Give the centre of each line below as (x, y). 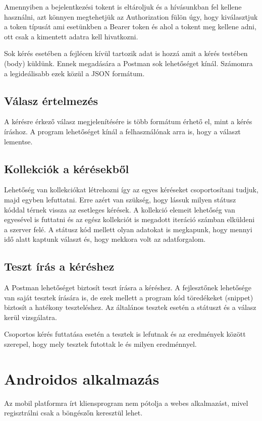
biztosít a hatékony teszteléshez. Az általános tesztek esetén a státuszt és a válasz (130, 307)
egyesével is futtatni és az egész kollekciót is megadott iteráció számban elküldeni (129, 219)
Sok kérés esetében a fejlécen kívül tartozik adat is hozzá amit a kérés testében (126, 53)
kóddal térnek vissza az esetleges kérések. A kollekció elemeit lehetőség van (120, 209)
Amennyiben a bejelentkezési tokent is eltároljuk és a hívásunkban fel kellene (123, 7)
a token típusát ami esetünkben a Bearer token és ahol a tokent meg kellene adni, (130, 27)
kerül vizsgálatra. (31, 317)
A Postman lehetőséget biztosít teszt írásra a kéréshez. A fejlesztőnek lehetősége (128, 287)
